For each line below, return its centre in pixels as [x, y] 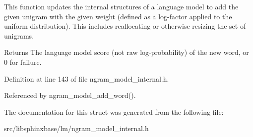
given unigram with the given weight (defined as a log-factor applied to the [118, 16]
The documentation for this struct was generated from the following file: [114, 112]
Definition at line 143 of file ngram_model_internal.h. [87, 78]
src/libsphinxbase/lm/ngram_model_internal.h [76, 128]
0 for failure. [23, 62]
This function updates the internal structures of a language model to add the [121, 6]
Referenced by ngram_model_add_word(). [70, 95]
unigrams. [19, 35]
